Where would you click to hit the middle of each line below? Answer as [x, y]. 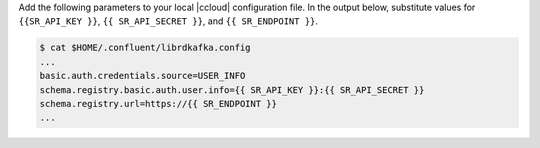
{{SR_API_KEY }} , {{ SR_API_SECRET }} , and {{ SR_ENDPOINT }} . [168, 21]
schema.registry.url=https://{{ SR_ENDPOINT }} [158, 103]
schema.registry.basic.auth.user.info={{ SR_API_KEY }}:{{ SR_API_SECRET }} [232, 89]
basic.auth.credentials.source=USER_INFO [142, 76]
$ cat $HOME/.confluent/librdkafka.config [145, 48]
